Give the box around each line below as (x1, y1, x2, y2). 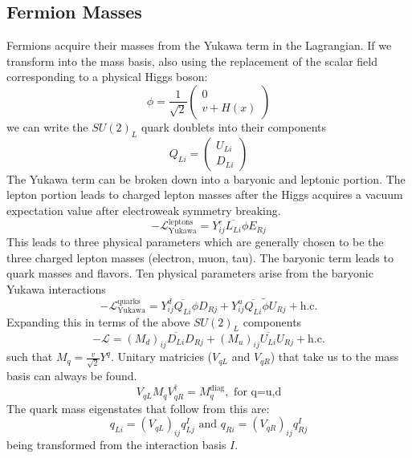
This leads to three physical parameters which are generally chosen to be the (6, 233, 384, 250)
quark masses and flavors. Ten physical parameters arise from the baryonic (6, 265, 373, 282)
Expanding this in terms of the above (6, 313, 190, 330)
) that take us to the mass (270, 348, 399, 365)
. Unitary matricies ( (110, 348, 213, 365)
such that (6, 348, 53, 365)
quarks (117, 297, 141, 306)
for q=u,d (234, 387, 282, 399)
